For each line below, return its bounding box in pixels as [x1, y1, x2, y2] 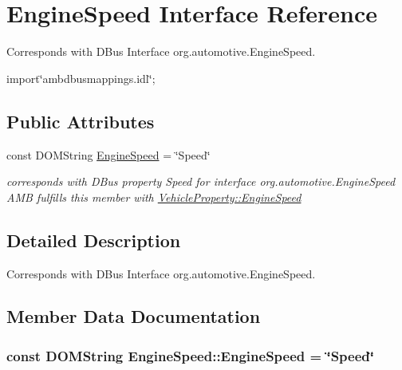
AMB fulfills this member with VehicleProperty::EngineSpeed [6, 188, 301, 205]
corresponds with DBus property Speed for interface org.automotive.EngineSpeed [6, 173, 396, 190]
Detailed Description [6, 227, 181, 252]
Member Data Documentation [6, 304, 261, 329]
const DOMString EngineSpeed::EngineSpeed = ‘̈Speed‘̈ [6, 345, 374, 365]
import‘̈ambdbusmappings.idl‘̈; [6, 69, 156, 86]
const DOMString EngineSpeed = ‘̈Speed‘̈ [6, 146, 211, 163]
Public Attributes [6, 108, 155, 133]
